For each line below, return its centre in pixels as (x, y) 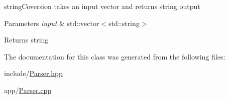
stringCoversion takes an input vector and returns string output (102, 6)
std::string (124, 23)
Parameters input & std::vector (52, 23)
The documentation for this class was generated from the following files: (115, 56)
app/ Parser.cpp (28, 90)
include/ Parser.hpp (33, 73)
